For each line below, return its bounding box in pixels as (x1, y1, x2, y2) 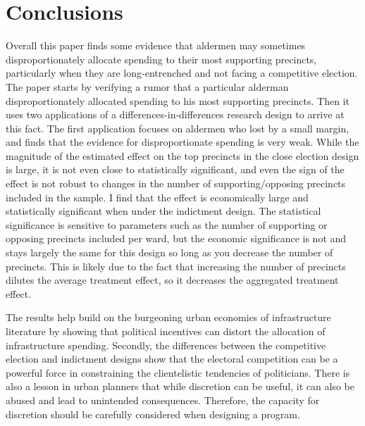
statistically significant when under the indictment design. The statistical (6, 203, 321, 218)
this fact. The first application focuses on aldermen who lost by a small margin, (6, 120, 349, 135)
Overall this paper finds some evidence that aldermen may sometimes (6, 38, 306, 53)
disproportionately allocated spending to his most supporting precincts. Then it (6, 93, 349, 108)
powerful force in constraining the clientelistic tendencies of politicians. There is (6, 365, 350, 380)
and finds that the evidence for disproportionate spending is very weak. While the (6, 134, 359, 149)
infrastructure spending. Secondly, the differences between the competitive (6, 337, 326, 352)
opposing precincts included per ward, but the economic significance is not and (6, 231, 347, 246)
